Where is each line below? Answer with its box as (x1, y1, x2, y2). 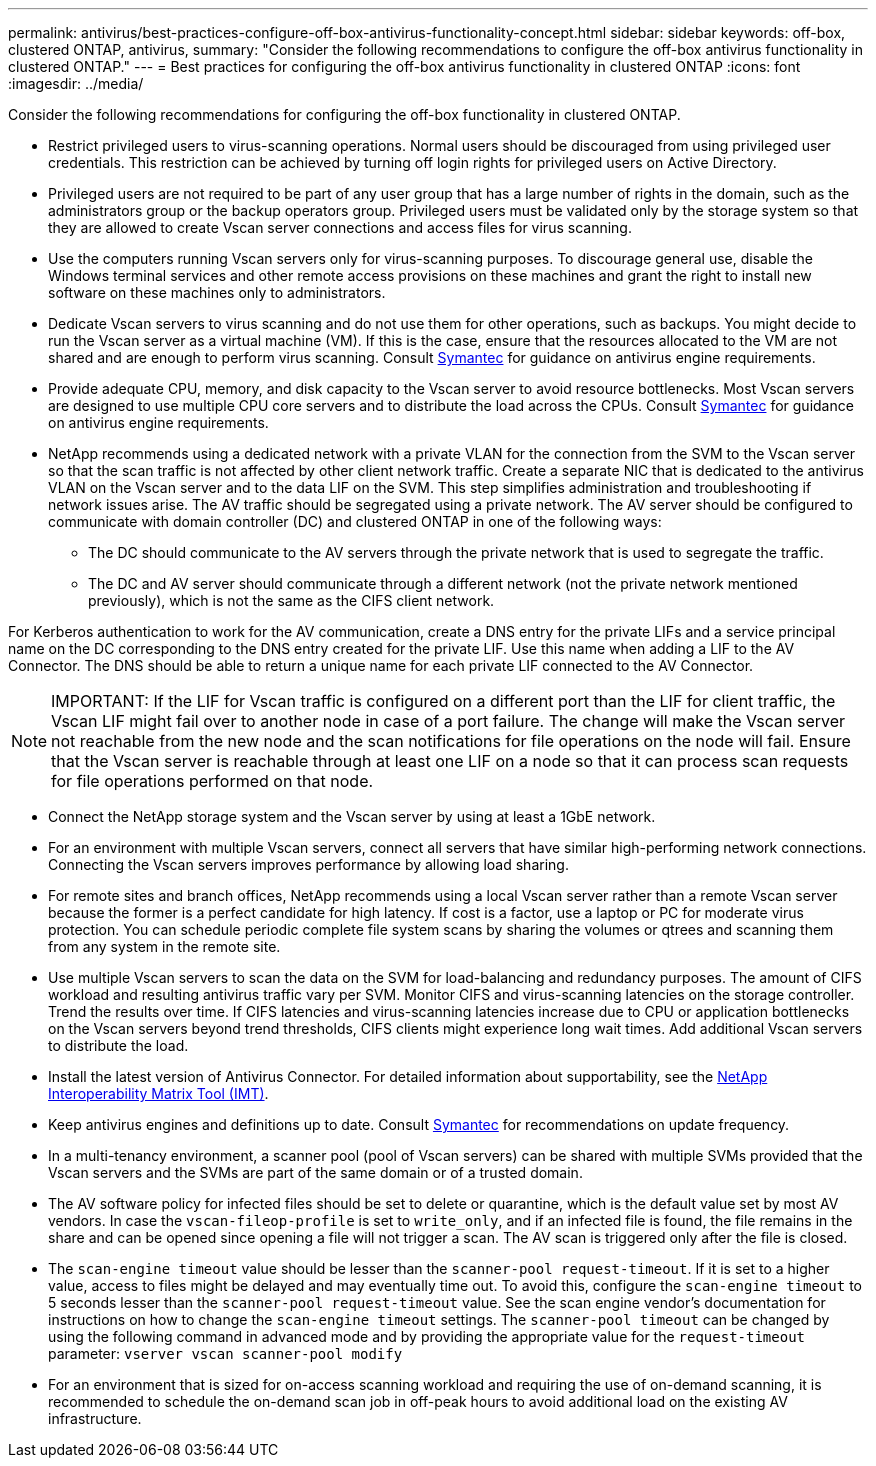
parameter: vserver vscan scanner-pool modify (48, 1345, 403, 1362)
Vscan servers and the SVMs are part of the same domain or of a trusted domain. (48, 1164, 583, 1181)
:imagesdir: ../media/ (8, 75, 144, 92)
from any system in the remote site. (48, 938, 281, 955)
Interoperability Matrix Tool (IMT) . (48, 1085, 269, 1102)
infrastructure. (48, 1410, 142, 1427)
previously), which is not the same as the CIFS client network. (88, 592, 495, 609)
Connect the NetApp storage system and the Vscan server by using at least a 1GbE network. (48, 808, 656, 825)
